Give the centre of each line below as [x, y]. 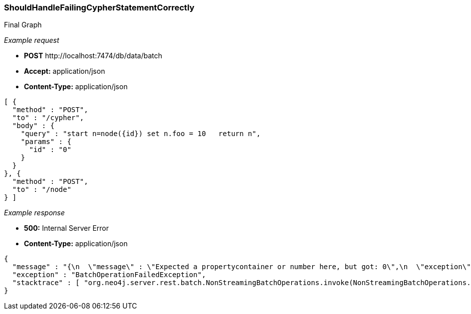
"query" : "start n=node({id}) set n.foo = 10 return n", [141, 134]
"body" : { [33, 126]
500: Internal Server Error [66, 228]
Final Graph [23, 25]
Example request [32, 40]
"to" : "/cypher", [48, 118]
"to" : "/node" [42, 190]
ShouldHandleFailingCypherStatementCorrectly [99, 7]
